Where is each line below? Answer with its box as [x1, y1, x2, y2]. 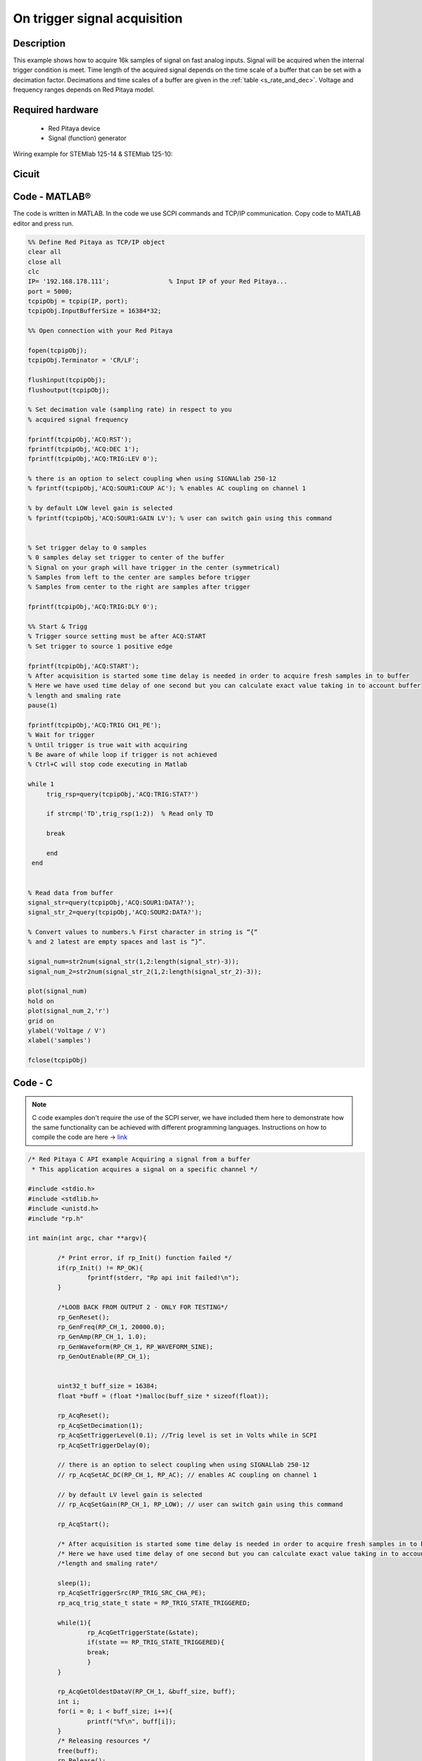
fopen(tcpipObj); [27, 347, 88, 355]
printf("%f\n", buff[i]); [87, 1717, 177, 1725]
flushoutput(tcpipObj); [27, 386, 110, 394]
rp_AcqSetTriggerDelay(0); [57, 1441, 151, 1449]
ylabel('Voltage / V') [27, 1026, 106, 1035]
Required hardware [13, 104, 98, 116]
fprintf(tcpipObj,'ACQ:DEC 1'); [27, 444, 140, 453]
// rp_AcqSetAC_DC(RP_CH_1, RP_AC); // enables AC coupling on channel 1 [57, 1471, 318, 1479]
